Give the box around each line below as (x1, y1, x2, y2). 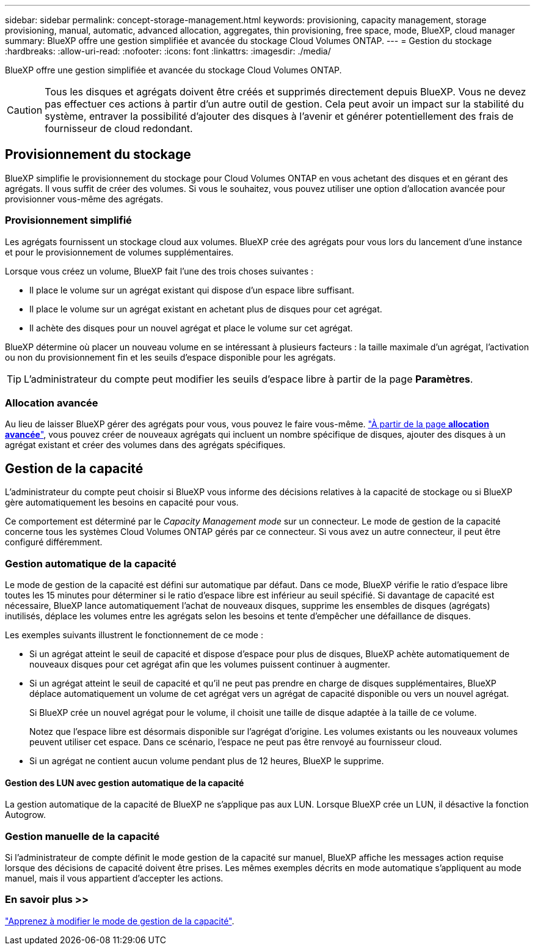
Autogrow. (5, 809, 46, 820)
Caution (7, 104, 43, 116)
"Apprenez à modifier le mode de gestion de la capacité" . (5, 915, 235, 926)
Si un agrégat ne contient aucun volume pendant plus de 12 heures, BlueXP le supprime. (29, 755, 384, 766)
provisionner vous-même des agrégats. (5, 193, 163, 204)
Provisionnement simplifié (5, 214, 132, 227)
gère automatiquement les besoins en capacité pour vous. (5, 497, 239, 508)
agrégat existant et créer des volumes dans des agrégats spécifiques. (5, 440, 286, 451)
